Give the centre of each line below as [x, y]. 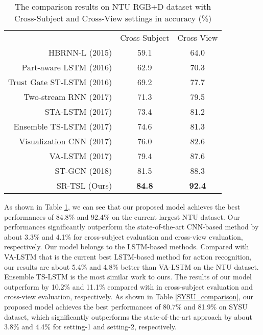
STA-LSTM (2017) [78, 111]
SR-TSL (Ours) [85, 185]
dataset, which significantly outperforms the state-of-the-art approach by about [128, 316]
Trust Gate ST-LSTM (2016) [60, 82]
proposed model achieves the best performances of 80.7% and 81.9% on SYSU [126, 306]
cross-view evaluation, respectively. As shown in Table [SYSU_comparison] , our [129, 297]
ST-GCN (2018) [83, 171]
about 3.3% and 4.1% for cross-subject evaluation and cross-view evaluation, [124, 236]
